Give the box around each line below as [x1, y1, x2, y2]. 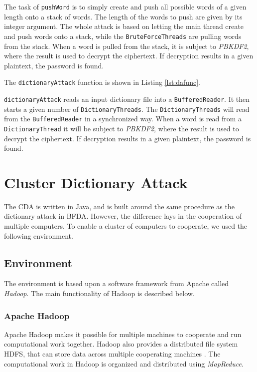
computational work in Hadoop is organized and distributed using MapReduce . [4, 358, 244, 369]
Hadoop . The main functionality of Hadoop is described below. [4, 288, 195, 299]
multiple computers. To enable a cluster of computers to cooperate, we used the [4, 221, 248, 231]
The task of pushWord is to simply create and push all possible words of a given [4, 1, 247, 11]
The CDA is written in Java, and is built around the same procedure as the [4, 201, 235, 211]
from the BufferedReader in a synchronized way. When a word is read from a [4, 113, 242, 124]
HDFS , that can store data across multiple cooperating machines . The [4, 349, 221, 359]
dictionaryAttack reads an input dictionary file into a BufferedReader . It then [4, 93, 250, 104]
